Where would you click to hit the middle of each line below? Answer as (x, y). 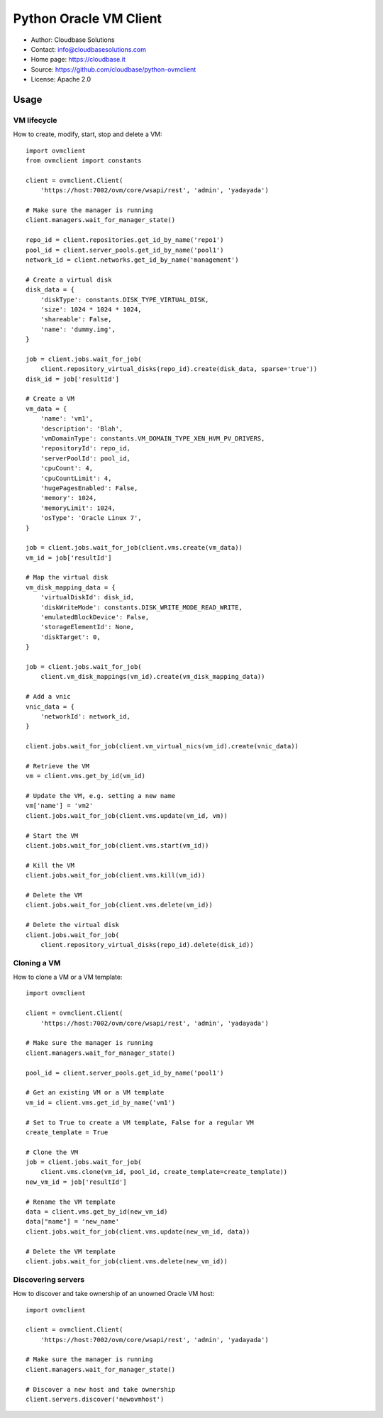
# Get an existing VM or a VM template (95, 1093)
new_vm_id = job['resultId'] (76, 1182)
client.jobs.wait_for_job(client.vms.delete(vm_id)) (119, 905)
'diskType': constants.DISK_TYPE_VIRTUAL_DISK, (124, 299)
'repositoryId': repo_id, (85, 448)
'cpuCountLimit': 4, (76, 478)
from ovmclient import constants (84, 161)
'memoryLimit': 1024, (78, 508)
